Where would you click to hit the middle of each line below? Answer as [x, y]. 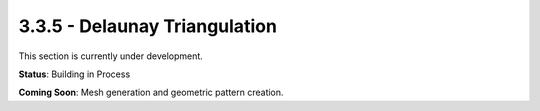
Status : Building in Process [74, 74]
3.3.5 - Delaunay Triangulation [147, 26]
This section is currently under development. [111, 56]
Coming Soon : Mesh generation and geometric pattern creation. [151, 92]
